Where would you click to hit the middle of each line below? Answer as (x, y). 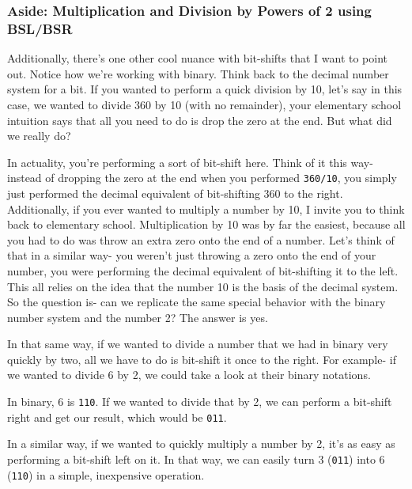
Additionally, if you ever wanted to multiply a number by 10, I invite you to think (206, 208)
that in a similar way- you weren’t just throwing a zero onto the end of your (192, 255)
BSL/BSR (40, 28)
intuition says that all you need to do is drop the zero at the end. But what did (200, 120)
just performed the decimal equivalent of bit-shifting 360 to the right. (175, 193)
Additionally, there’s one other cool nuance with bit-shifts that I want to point (198, 58)
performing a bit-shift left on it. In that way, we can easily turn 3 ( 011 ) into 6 (196, 459)
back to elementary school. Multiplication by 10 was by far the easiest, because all (206, 224)
